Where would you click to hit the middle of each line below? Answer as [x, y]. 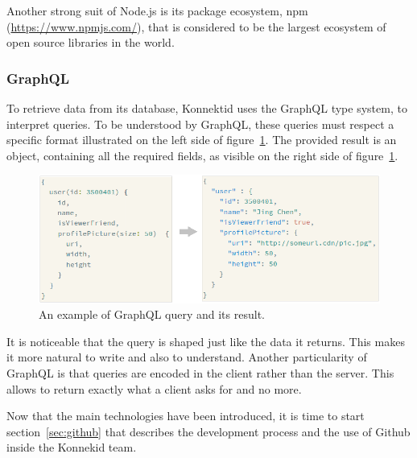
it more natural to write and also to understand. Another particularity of [187, 357]
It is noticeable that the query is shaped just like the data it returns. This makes [206, 341]
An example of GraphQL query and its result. [152, 314]
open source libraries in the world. [91, 42]
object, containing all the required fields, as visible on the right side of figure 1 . [202, 155]
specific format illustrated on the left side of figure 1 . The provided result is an [202, 140]
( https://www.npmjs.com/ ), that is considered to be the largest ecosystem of [196, 26]
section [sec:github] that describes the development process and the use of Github [208, 431]
